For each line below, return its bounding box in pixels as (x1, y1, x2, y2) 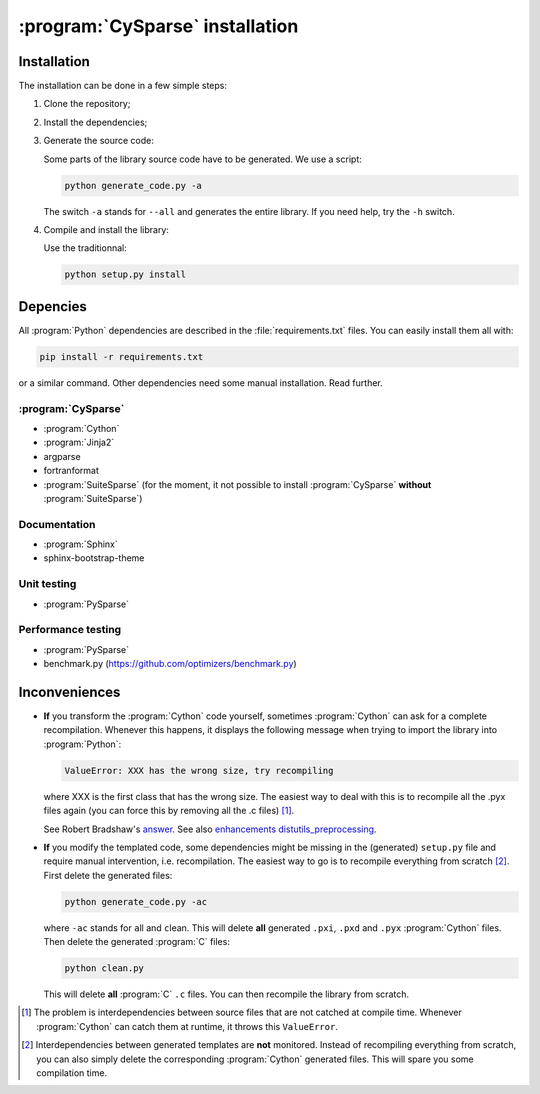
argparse (43, 450, 81, 462)
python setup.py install (64, 269, 187, 280)
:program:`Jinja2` (43, 436, 115, 449)
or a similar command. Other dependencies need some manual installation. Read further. (18, 376, 384, 389)
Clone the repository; (43, 98, 131, 110)
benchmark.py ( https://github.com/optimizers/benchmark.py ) (43, 658, 297, 670)
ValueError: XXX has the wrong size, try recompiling (64, 765, 334, 776)
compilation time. (36, 1067, 108, 1079)
